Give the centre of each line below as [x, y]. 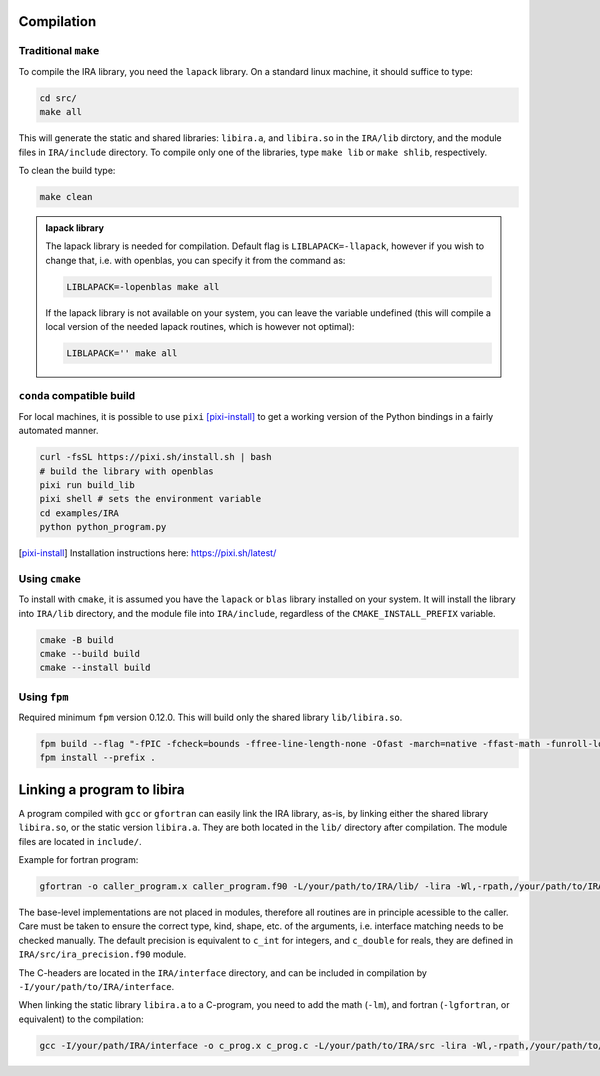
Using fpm [43, 697]
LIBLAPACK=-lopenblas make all [143, 286]
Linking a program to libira [101, 789]
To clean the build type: [67, 170]
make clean [66, 196]
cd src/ [58, 98]
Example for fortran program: [78, 860]
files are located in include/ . [80, 841]
